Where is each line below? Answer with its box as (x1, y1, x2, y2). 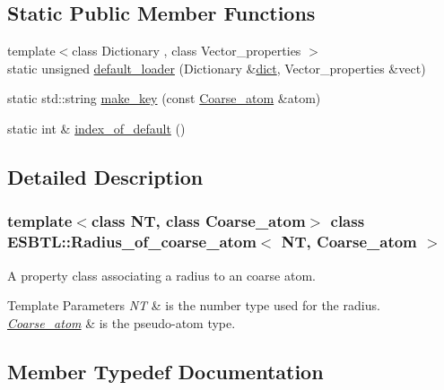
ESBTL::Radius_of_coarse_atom (7, 230, 257, 253)
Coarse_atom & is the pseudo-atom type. (7, 313, 236, 332)
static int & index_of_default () (7, 118, 186, 137)
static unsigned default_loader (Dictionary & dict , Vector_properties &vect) (7, 58, 426, 77)
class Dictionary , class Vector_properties (72, 41, 301, 60)
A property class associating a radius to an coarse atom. (7, 265, 316, 284)
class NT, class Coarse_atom (91, 210, 306, 232)
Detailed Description (7, 162, 204, 190)
